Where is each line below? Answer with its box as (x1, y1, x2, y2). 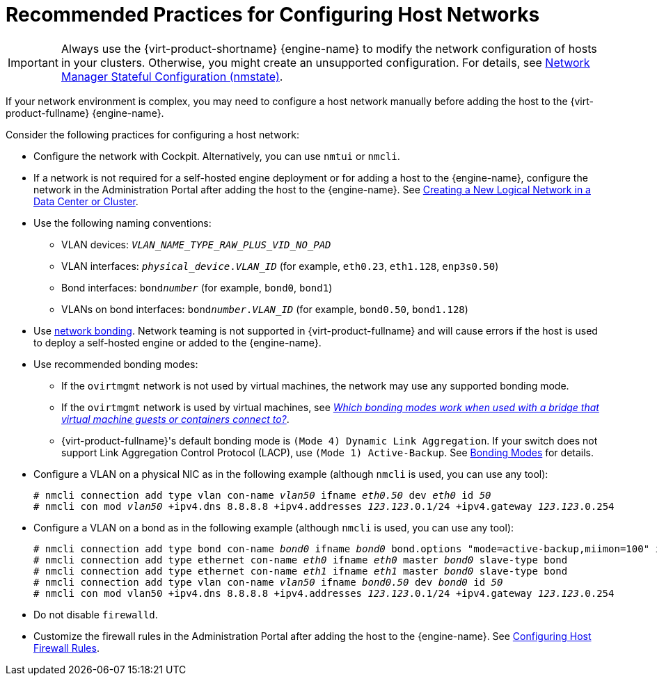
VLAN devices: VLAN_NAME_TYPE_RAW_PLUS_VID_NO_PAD (61, 238, 331, 250)
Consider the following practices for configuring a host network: (6, 128, 299, 141)
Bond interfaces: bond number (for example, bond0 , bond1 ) (61, 281, 333, 294)
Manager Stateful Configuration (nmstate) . (61, 69, 283, 83)
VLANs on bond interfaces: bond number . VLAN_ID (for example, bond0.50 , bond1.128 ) (61, 303, 468, 315)
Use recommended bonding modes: (33, 358, 198, 370)
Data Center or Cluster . (33, 195, 138, 207)
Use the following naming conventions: (33, 216, 212, 229)
